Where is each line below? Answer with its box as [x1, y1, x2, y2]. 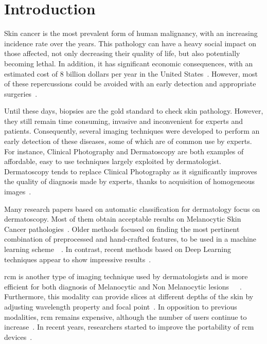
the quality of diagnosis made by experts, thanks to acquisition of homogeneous [4, 176, 255, 187]
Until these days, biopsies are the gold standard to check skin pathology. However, [4, 105, 263, 116]
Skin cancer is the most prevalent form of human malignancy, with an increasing [4, 28, 258, 39]
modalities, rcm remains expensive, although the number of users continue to [4, 311, 247, 322]
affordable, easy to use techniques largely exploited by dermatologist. [4, 156, 221, 167]
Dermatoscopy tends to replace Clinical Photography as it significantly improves [4, 166, 257, 176]
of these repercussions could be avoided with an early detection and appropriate [4, 78, 256, 89]
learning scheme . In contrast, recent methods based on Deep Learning [4, 244, 232, 254]
